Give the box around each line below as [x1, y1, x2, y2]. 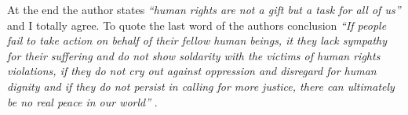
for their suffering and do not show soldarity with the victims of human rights [7, 47, 381, 63]
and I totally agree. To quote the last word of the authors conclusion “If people [7, 16, 387, 33]
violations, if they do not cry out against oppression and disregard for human [7, 63, 377, 79]
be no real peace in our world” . [7, 93, 158, 110]
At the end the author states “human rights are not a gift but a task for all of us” [7, 2, 401, 17]
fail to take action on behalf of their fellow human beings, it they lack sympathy [7, 32, 387, 49]
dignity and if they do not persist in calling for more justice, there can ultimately [7, 77, 395, 94]
